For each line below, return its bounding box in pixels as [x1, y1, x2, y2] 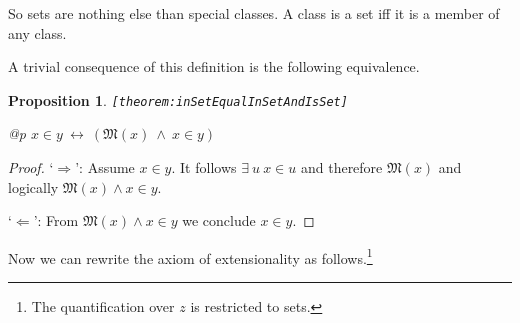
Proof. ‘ [8, 157, 54, 178]
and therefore [300, 157, 383, 178]
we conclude [182, 210, 256, 231]
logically [8, 176, 59, 197]
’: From [33, 210, 79, 231]
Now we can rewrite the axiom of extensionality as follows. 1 [8, 244, 373, 268]
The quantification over [31, 296, 175, 317]
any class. [8, 22, 67, 43]
